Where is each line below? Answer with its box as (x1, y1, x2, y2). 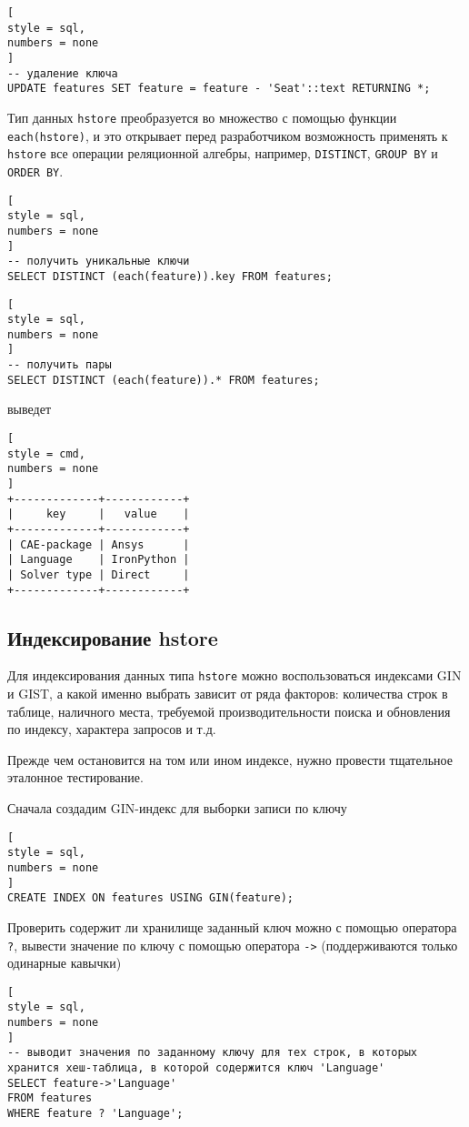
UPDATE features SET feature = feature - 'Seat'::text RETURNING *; (7, 82, 431, 96)
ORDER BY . (7, 161, 64, 180)
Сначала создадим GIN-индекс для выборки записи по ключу (7, 799, 347, 818)
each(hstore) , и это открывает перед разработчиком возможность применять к (7, 126, 448, 145)
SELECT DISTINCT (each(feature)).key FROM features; (7, 269, 333, 283)
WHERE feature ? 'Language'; (7, 1107, 184, 1121)
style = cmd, (7, 447, 85, 460)
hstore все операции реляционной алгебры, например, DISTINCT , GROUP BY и (7, 144, 438, 163)
